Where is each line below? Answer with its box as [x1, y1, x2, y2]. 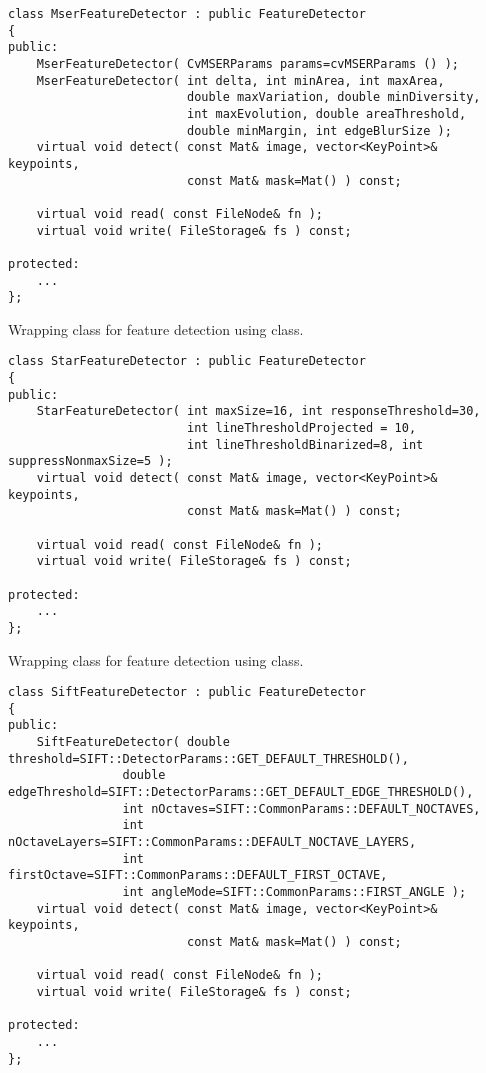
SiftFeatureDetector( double [36, 735, 230, 750]
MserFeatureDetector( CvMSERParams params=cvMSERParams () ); [36, 56, 460, 71]
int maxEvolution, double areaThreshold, [186, 106, 467, 121]
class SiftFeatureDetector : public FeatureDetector [8, 685, 366, 700]
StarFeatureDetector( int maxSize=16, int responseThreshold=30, [36, 404, 481, 419]
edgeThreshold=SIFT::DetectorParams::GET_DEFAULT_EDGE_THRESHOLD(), [8, 785, 474, 800]
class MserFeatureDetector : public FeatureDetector [8, 7, 366, 21]
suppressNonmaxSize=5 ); [8, 454, 173, 469]
